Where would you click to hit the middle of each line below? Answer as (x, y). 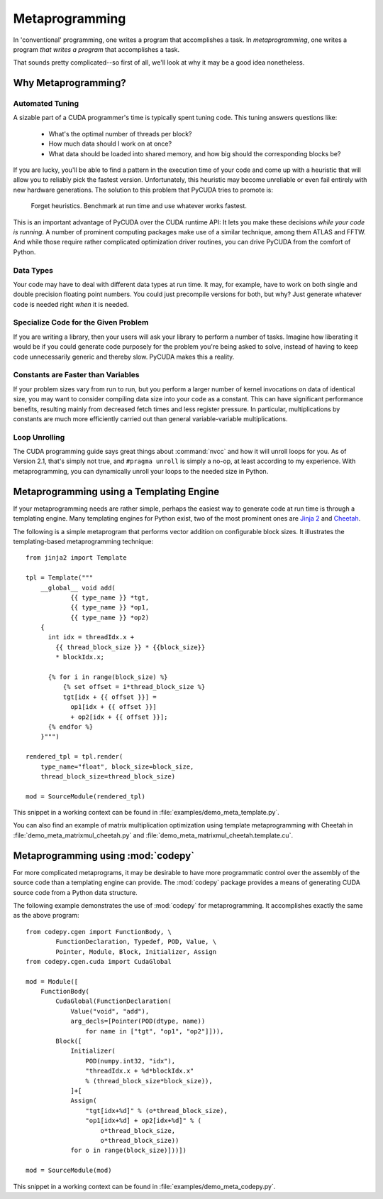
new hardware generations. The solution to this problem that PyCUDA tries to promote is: (143, 190)
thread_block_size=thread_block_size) (108, 776)
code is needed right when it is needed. (71, 304)
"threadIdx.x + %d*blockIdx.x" (140, 1071)
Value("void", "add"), (110, 1011)
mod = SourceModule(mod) (69, 1171)
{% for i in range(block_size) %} (108, 677)
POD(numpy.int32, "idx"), (131, 1061)
